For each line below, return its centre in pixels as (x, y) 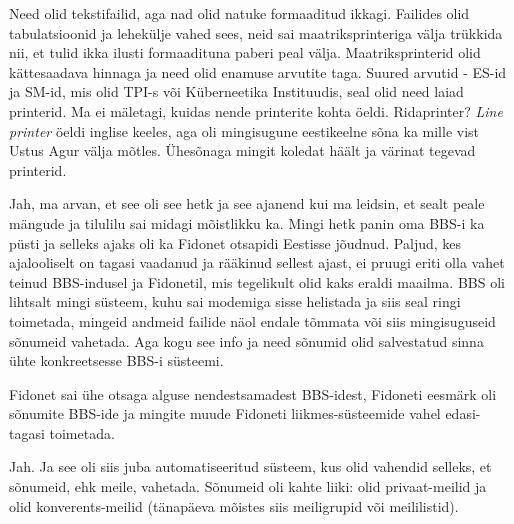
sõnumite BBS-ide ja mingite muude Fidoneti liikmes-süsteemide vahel (225, 413)
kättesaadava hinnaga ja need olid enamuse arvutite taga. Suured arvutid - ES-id (258, 71)
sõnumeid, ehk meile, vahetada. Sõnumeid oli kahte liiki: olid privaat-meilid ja (248, 486)
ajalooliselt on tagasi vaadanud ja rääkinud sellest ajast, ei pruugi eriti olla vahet (257, 262)
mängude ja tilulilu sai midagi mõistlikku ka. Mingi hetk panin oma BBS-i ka (247, 222)
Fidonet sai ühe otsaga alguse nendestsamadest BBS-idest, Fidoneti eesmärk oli (253, 393)
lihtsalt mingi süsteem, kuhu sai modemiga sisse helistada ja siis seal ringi (235, 301)
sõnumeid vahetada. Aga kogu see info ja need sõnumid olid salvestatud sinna (246, 340)
